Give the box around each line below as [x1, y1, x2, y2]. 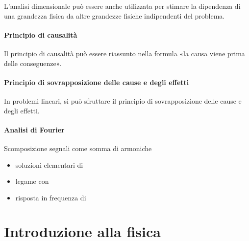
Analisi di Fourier [4, 124, 65, 134]
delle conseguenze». [4, 58, 62, 68]
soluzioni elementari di [15, 159, 83, 170]
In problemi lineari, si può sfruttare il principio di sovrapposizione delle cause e [4, 95, 242, 106]
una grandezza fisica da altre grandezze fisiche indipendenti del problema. [4, 10, 225, 21]
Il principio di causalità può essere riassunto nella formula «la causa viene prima [4, 48, 245, 58]
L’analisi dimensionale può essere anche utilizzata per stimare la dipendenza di [4, 1, 241, 11]
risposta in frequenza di [15, 192, 86, 202]
